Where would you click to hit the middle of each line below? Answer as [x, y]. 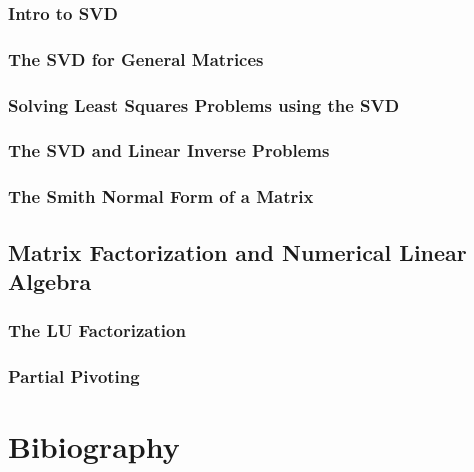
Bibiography [94, 446]
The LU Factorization [97, 330]
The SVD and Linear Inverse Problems [169, 150]
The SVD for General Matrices [136, 58]
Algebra [50, 281]
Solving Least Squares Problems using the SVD [204, 104]
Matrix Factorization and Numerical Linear [237, 251]
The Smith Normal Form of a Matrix [161, 196]
